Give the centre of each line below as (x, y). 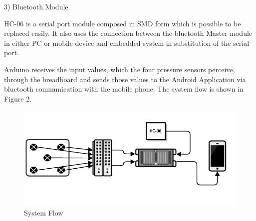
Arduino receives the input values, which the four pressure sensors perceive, (120, 69)
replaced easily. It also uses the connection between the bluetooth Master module (128, 33)
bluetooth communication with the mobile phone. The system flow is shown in (124, 89)
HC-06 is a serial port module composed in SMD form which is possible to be (123, 23)
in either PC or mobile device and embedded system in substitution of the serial (127, 43)
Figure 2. (18, 98)
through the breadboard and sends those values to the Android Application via (125, 79)
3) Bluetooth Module (36, 6)
